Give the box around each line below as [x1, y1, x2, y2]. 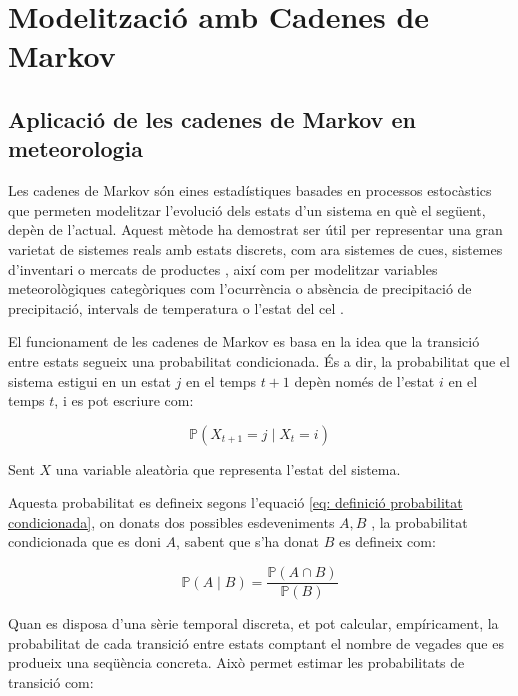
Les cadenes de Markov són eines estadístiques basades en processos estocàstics [8, 180, 492, 201]
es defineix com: [338, 531, 436, 552]
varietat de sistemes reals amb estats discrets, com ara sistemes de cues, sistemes [8, 238, 503, 259]
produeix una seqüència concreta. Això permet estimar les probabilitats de [8, 652, 465, 673]
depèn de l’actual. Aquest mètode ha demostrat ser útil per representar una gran [8, 219, 503, 240]
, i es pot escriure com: [54, 390, 194, 411]
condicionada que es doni [8, 531, 161, 552]
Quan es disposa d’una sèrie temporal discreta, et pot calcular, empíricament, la [8, 613, 499, 634]
